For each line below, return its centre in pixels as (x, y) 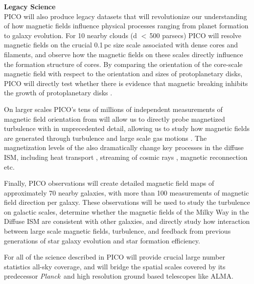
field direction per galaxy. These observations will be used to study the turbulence (127, 202)
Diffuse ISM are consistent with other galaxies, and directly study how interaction (127, 221)
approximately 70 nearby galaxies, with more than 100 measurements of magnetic (127, 192)
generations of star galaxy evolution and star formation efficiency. (102, 240)
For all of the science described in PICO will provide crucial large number (115, 257)
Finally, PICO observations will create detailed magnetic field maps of (109, 183)
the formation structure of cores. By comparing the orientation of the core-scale (123, 64)
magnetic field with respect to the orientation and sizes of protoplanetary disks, (123, 74)
